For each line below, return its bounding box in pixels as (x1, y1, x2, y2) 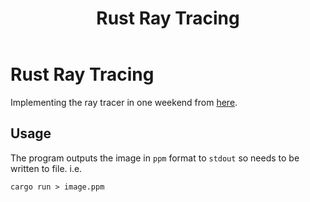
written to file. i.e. (10, 162, 83, 174)
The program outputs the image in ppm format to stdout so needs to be (10, 152, 300, 164)
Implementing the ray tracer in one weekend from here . (10, 96, 238, 108)
